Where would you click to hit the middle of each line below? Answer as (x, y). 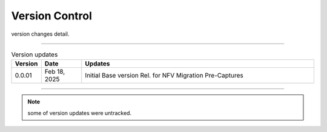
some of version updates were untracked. (80, 113)
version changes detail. (40, 34)
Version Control (51, 16)
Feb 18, (55, 71)
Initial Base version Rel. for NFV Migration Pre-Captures (164, 76)
